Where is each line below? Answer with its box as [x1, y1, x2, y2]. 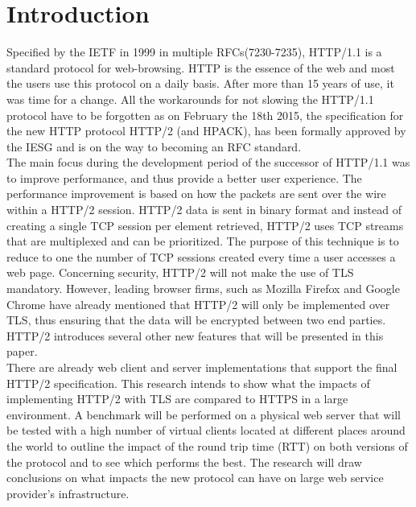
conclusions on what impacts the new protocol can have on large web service [6, 469, 384, 486]
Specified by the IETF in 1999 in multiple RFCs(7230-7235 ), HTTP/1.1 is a [6, 43, 382, 60]
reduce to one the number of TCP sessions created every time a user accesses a [6, 248, 396, 265]
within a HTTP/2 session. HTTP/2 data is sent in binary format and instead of [6, 201, 402, 218]
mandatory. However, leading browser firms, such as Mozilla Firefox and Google [6, 280, 400, 297]
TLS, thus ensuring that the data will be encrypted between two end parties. [6, 311, 386, 328]
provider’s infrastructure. [6, 484, 130, 501]
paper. [6, 343, 38, 360]
